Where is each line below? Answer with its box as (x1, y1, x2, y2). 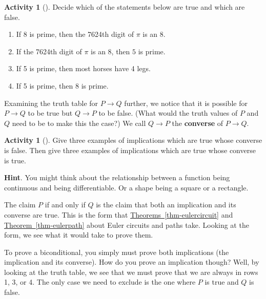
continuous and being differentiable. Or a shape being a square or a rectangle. (4, 182, 249, 193)
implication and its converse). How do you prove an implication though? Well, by (4, 257, 259, 267)
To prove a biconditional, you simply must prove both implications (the (4, 246, 229, 257)
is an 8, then (91, 46, 130, 56)
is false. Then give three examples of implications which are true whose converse (4, 144, 256, 155)
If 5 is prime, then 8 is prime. (16, 80, 109, 91)
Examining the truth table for (4, 97, 98, 108)
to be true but (28, 108, 73, 118)
